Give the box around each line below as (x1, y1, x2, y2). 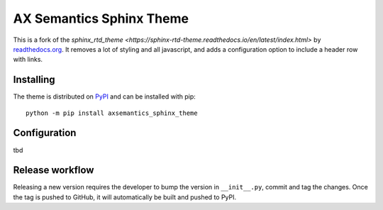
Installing (13, 74, 56, 86)
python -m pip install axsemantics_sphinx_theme (26, 109, 198, 117)
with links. (13, 55, 43, 64)
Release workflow (13, 164, 94, 177)
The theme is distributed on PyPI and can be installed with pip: (13, 92, 196, 101)
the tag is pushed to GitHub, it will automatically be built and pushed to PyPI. (13, 192, 237, 201)
